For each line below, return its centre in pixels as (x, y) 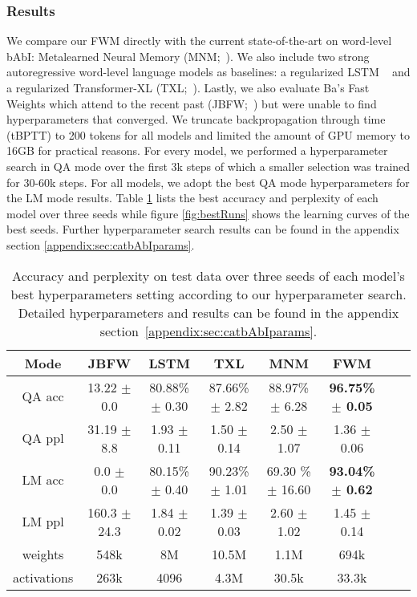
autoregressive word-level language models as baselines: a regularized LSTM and (208, 72)
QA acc (43, 396)
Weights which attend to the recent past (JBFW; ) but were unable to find (192, 103)
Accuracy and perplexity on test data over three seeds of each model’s (208, 275)
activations (43, 577)
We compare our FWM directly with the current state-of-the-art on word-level (199, 41)
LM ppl (43, 522)
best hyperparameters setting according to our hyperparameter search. (208, 294)
